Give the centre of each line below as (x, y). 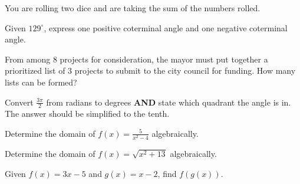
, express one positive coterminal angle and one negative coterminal (166, 27)
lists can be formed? (41, 82)
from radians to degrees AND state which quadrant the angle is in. (169, 102)
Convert (19, 102)
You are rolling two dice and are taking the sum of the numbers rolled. (133, 8)
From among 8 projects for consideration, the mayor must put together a (136, 59)
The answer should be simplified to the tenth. (87, 114)
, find (167, 173)
